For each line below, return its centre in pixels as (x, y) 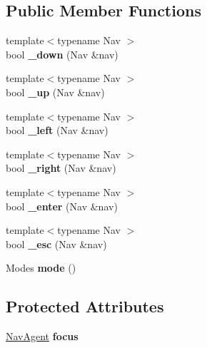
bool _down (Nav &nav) (62, 54)
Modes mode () (41, 268)
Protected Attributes (85, 306)
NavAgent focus (42, 336)
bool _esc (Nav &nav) (56, 244)
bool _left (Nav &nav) (57, 130)
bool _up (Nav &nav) (55, 92)
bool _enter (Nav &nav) (62, 206)
